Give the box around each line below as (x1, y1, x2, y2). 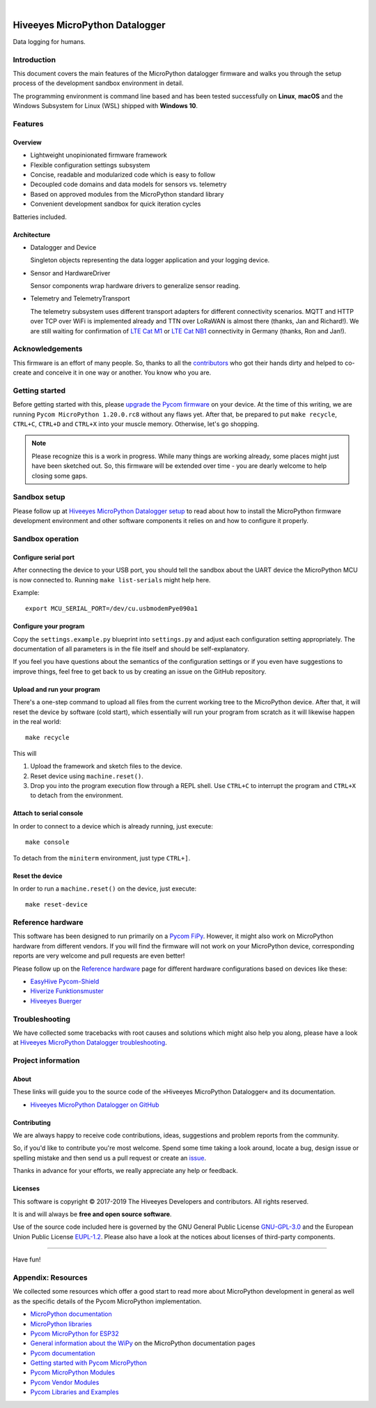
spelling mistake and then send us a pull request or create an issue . (13, 1153, 207, 1162)
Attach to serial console (13, 809, 84, 817)
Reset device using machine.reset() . (30, 771, 144, 780)
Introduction (13, 54, 56, 64)
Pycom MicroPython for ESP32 (30, 1329, 119, 1338)
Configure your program (13, 622, 85, 630)
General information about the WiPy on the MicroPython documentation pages (30, 1339, 256, 1347)
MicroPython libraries (30, 1319, 92, 1328)
